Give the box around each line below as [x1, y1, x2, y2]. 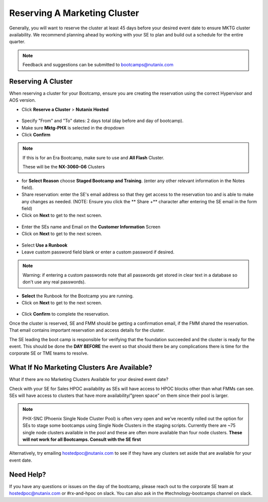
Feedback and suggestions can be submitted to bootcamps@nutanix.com [22, 62, 174, 68]
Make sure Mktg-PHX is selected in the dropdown [21, 125, 125, 130]
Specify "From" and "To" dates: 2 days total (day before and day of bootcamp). [21, 118, 184, 124]
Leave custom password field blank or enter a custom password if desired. [21, 249, 175, 255]
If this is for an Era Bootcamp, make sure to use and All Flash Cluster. [22, 154, 165, 160]
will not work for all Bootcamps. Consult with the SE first [22, 436, 141, 442]
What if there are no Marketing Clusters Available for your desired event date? [9, 376, 169, 382]
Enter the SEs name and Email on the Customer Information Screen [21, 224, 161, 230]
